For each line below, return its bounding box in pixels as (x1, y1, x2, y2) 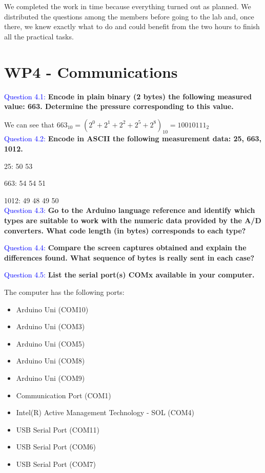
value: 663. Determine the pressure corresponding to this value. (4, 101, 234, 112)
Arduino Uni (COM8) (16, 355, 85, 366)
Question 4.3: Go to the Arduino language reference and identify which (4, 205, 255, 216)
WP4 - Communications (4, 61, 178, 82)
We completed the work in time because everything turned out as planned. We (4, 1, 251, 11)
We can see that (4, 119, 55, 130)
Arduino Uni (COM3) (16, 321, 85, 332)
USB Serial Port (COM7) (16, 458, 96, 469)
